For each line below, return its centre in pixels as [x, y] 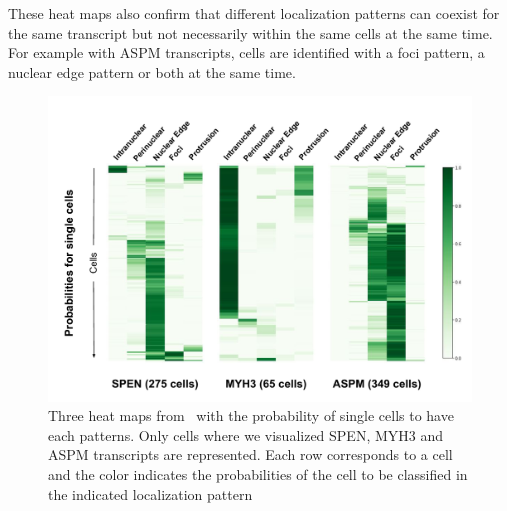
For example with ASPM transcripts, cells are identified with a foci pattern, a [246, 52]
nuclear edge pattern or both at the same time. [152, 71]
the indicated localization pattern [150, 493]
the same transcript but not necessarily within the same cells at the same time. [250, 32]
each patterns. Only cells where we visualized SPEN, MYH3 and [246, 434]
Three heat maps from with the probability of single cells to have [251, 415]
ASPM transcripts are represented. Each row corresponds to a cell [250, 454]
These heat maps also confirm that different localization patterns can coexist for [254, 13]
